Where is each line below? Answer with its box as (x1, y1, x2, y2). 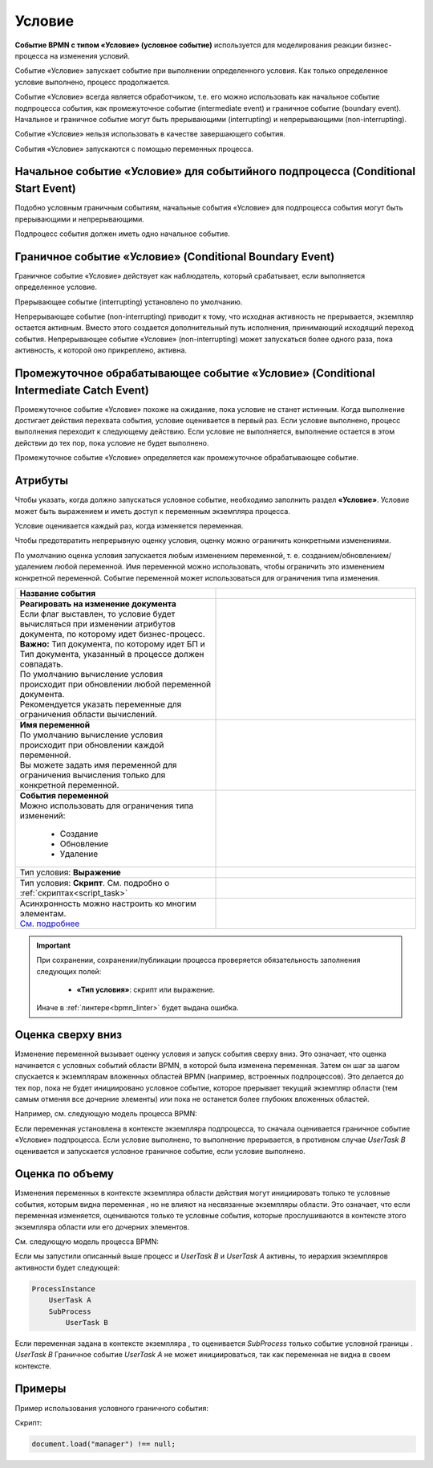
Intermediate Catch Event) (14, 383, 150, 397)
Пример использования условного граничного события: (14, 1403, 208, 1413)
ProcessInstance (31, 1284, 96, 1293)
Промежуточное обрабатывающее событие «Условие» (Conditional (14, 366, 376, 381)
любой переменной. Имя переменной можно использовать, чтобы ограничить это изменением (55, 562, 385, 572)
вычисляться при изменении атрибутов (19, 618, 176, 630)
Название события (19, 587, 96, 598)
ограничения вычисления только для (19, 769, 166, 781)
